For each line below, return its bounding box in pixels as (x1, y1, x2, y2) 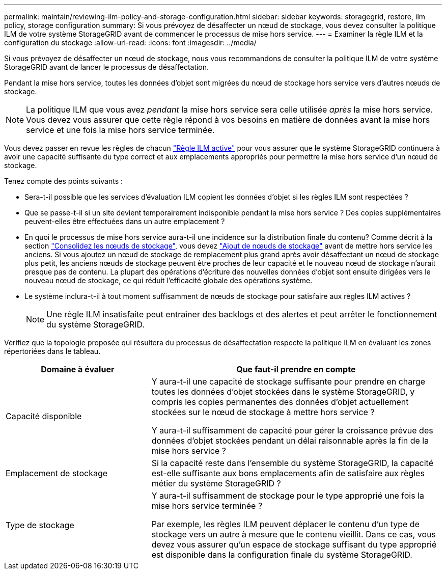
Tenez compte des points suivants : (4, 177, 123, 185)
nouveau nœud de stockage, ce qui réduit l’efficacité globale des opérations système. (24, 276, 313, 285)
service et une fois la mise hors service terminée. (26, 125, 215, 135)
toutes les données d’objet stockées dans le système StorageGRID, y (151, 387, 415, 397)
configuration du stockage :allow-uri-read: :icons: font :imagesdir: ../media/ (4, 38, 257, 47)
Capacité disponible (6, 411, 82, 421)
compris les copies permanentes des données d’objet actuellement (151, 397, 409, 407)
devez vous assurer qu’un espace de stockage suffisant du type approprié (151, 539, 437, 550)
